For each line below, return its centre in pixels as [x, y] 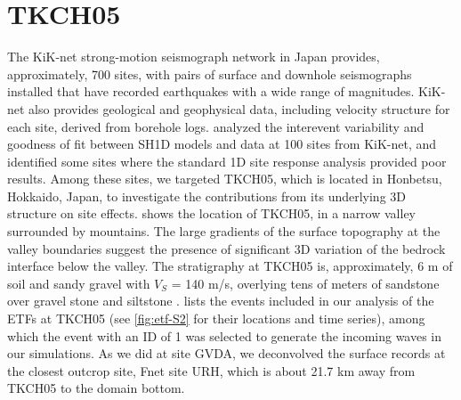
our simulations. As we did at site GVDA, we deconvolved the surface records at [226, 353]
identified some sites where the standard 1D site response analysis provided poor [227, 161]
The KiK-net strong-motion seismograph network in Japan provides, [194, 57]
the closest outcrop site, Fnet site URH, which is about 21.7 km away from [211, 370]
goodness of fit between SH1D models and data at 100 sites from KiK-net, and [222, 144]
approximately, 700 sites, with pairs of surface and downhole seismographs [210, 73]
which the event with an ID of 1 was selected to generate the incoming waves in [225, 335]
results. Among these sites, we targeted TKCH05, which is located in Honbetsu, [225, 179]
